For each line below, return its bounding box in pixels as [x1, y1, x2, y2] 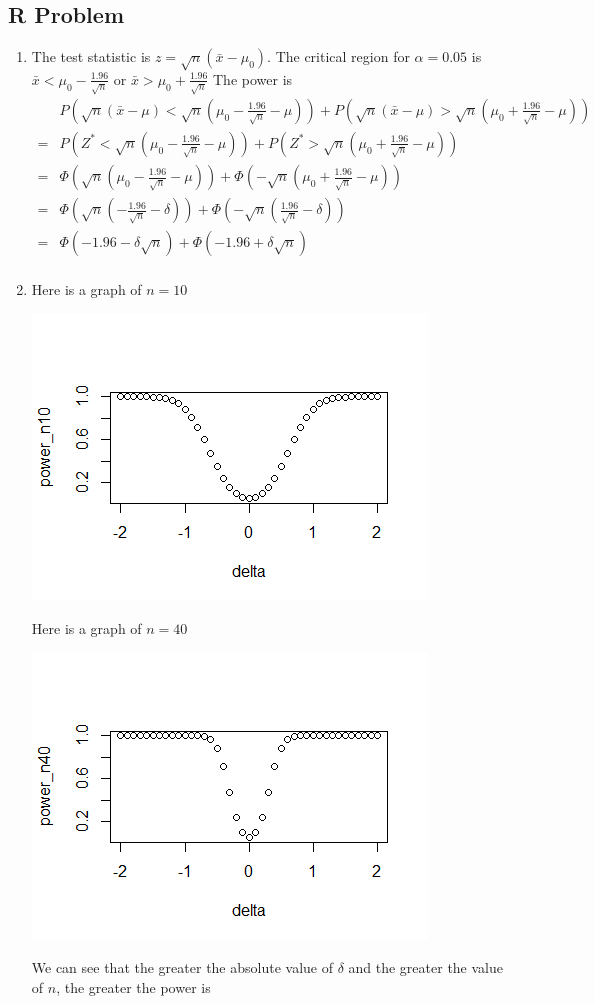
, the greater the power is [56, 977, 211, 998]
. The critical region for [267, 46, 410, 67]
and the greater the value [348, 957, 503, 978]
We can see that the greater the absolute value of [31, 957, 333, 978]
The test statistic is [31, 46, 151, 67]
